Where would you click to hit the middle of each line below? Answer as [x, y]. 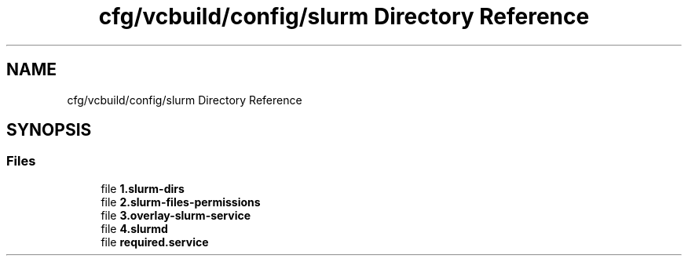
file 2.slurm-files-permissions [181, 202]
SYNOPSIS [49, 130]
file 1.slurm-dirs [143, 188]
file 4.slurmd [134, 228]
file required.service [155, 242]
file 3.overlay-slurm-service [176, 215]
